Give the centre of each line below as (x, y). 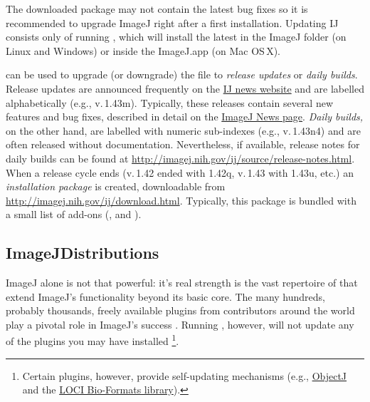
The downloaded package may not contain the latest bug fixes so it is (157, 9)
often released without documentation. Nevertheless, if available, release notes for (183, 144)
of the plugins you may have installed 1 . (92, 340)
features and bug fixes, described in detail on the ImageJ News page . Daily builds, (185, 117)
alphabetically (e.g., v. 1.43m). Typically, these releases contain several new (170, 102)
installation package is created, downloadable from (116, 186)
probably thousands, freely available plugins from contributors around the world (180, 310)
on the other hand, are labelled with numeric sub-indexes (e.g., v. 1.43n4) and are (183, 130)
